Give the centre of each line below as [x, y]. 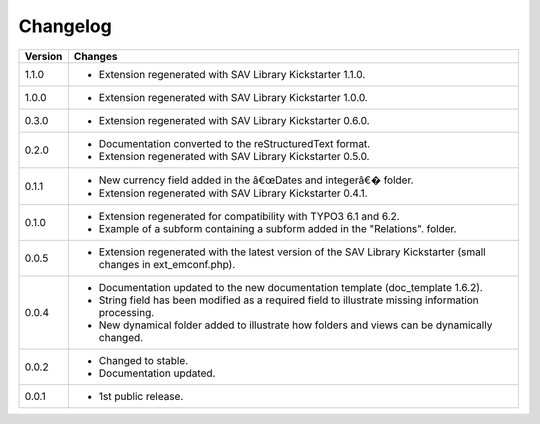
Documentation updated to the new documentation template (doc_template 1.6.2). [291, 287]
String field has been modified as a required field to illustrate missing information [288, 300]
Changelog [65, 26]
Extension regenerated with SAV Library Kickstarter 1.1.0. [232, 74]
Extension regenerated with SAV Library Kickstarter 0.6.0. [234, 120]
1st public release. [141, 396]
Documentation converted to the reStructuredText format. [234, 143]
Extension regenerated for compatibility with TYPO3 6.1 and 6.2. [249, 216]
